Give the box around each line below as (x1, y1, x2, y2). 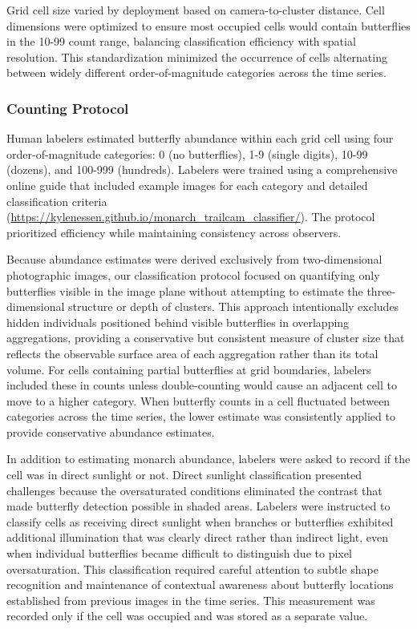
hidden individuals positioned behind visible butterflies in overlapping (6, 313, 350, 330)
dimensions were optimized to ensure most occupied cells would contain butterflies (6, 17, 411, 34)
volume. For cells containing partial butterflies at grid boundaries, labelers (6, 361, 371, 377)
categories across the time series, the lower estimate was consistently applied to (6, 408, 395, 425)
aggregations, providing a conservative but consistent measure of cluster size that (6, 329, 405, 346)
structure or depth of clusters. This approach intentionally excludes (68, 298, 399, 315)
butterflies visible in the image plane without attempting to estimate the (6, 282, 363, 299)
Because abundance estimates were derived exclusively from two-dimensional (6, 251, 383, 268)
